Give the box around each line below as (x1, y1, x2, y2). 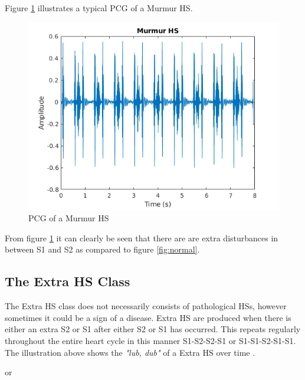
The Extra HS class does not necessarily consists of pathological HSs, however (5, 300, 287, 312)
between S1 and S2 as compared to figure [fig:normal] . (5, 243, 200, 255)
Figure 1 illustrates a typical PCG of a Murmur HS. (5, 2, 193, 14)
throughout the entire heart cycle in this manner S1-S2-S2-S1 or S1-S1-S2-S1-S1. (5, 334, 296, 346)
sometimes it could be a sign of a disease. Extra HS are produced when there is (5, 311, 291, 323)
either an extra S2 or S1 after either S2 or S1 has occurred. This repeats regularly (5, 323, 301, 335)
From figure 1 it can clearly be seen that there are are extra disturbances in (5, 231, 278, 244)
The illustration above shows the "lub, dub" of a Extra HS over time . (5, 346, 255, 358)
